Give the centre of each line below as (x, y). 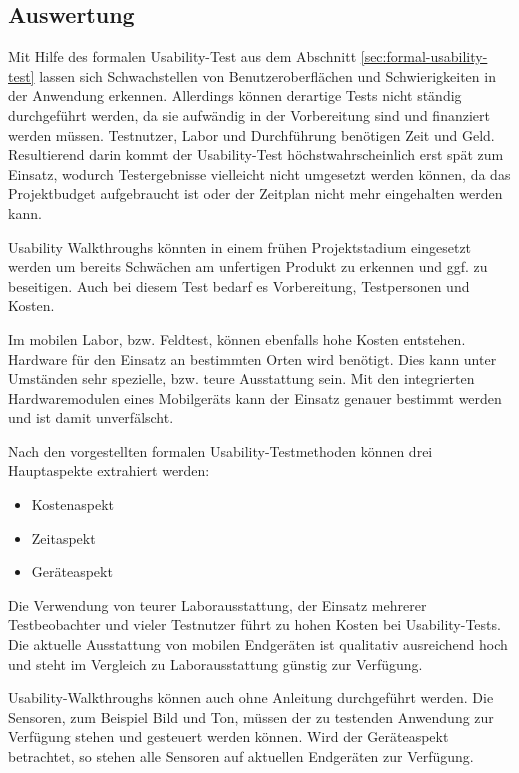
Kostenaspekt (73, 504)
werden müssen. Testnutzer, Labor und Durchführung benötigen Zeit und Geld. (251, 134)
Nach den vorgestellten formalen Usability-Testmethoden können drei (220, 450)
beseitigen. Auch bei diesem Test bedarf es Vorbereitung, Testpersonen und (239, 285)
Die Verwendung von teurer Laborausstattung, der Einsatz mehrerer (217, 604)
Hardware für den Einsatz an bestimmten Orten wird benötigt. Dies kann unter (252, 358)
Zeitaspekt (63, 537)
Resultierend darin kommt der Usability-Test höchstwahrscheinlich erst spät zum (256, 154)
